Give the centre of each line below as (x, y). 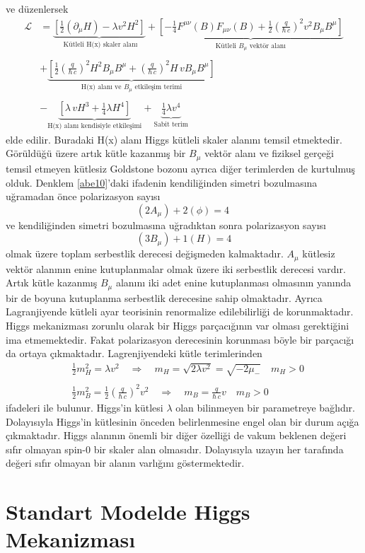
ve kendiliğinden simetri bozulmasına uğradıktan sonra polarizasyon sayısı (166, 225)
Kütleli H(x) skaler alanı (100, 44)
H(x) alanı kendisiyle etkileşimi (95, 126)
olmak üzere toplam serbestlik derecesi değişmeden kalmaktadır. (145, 254)
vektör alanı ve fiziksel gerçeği (269, 153)
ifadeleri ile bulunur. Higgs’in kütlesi (85, 407)
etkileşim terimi (158, 87)
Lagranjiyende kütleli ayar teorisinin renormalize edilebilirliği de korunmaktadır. (180, 312)
